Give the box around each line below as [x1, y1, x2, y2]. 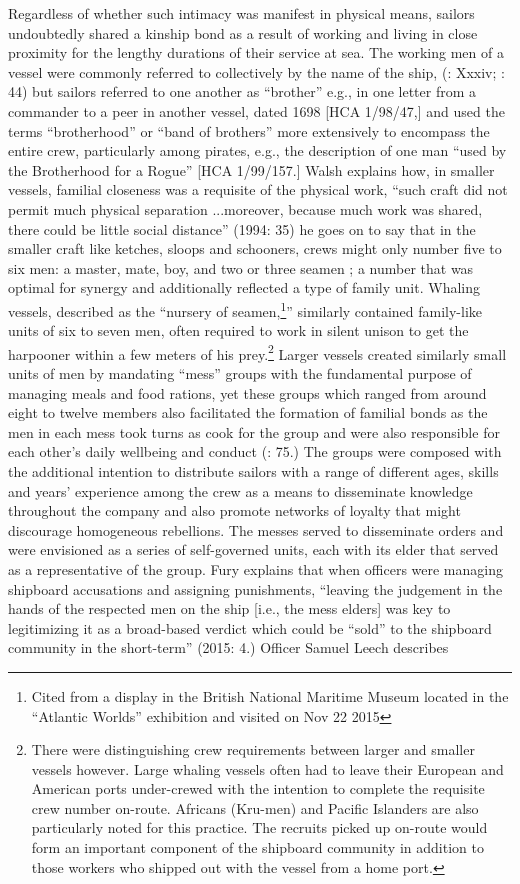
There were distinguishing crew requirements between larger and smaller [31, 739, 475, 760]
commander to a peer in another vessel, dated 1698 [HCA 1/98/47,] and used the [8, 100, 505, 121]
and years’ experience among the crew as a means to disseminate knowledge [8, 480, 473, 501]
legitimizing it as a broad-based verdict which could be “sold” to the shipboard [8, 617, 492, 638]
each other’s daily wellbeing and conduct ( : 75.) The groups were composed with [8, 441, 502, 462]
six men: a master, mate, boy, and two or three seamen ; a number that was [8, 257, 474, 278]
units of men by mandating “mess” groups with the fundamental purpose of [8, 363, 472, 383]
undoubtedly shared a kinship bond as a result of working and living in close [8, 22, 478, 43]
